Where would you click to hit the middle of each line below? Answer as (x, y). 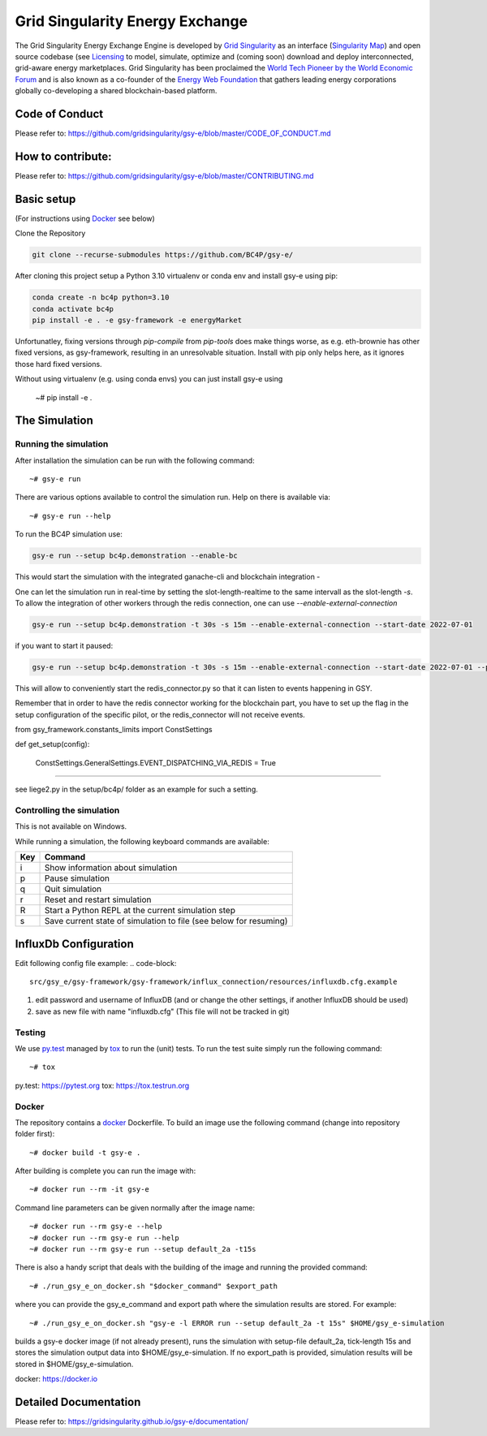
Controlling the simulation (67, 810)
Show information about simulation (111, 868)
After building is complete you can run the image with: (106, 1171)
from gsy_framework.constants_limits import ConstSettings (114, 730)
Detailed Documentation (78, 1402)
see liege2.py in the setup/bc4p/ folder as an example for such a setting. (137, 789)
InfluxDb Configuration (74, 944)
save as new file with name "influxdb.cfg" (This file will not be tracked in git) (162, 1011)
